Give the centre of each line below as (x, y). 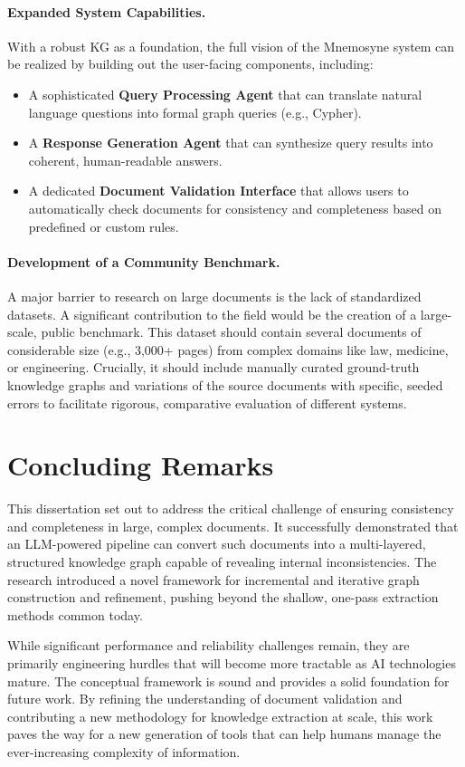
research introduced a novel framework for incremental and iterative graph (214, 579)
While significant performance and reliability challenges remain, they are (209, 645)
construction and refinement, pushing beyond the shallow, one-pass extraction (223, 597)
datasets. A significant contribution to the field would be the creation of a (212, 314)
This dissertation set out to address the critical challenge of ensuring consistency (231, 508)
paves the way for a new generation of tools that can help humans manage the (224, 734)
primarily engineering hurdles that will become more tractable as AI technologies (232, 662)
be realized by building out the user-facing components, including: (190, 64)
